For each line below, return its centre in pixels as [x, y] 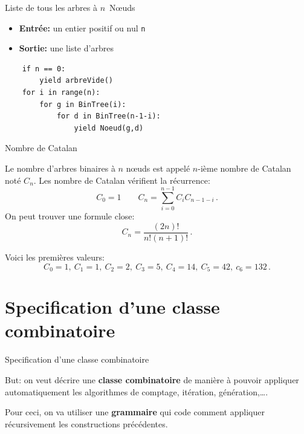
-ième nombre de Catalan [244, 168]
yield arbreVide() [76, 81]
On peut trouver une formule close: [70, 216]
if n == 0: [44, 69]
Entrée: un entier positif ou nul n [82, 28]
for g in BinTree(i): [83, 104]
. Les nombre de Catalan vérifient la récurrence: [122, 180]
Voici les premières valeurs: [55, 257]
